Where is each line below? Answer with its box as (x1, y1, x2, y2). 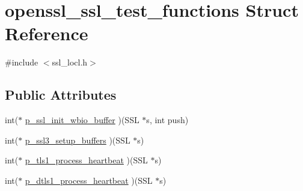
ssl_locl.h (52, 56, 88, 68)
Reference (5, 21, 88, 46)
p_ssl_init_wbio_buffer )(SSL (25, 114, 139, 126)
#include (5, 56, 38, 68)
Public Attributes (5, 85, 117, 104)
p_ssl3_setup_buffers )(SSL (25, 133, 130, 146)
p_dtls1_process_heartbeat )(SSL (25, 174, 153, 186)
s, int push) (146, 114, 189, 126)
